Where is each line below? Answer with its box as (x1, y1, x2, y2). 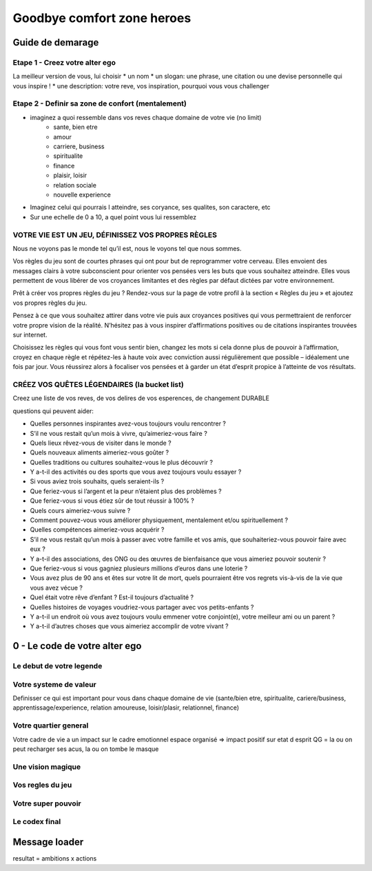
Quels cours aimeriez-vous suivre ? (30, 506, 131, 514)
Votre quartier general (12, 721, 89, 730)
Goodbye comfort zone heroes (12, 10, 192, 26)
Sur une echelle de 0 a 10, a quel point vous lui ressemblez (30, 212, 196, 221)
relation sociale (53, 181, 96, 189)
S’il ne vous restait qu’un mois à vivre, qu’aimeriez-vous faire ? (30, 429, 208, 437)
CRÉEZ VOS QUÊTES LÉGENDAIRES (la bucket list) (12, 379, 184, 389)
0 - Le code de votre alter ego (12, 640, 142, 652)
